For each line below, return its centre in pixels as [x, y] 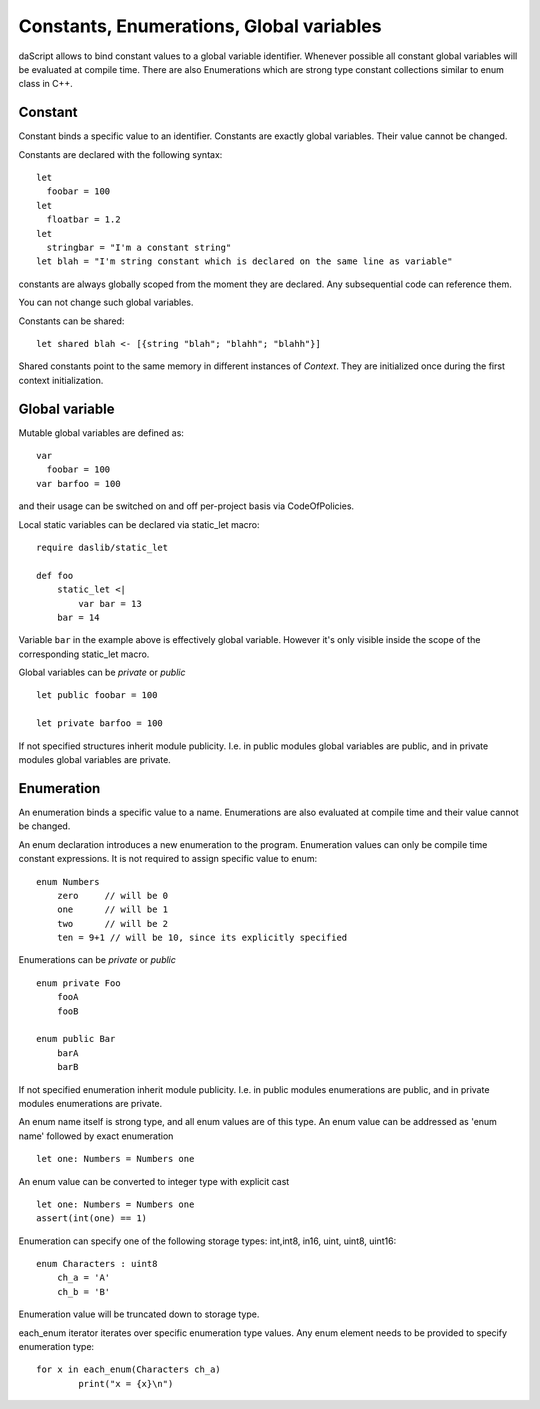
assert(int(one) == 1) [92, 1218]
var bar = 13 [110, 603]
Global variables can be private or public [102, 672]
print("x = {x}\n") [126, 1383]
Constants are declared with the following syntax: [120, 154]
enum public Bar [76, 1039]
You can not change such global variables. [106, 302]
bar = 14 [78, 617]
